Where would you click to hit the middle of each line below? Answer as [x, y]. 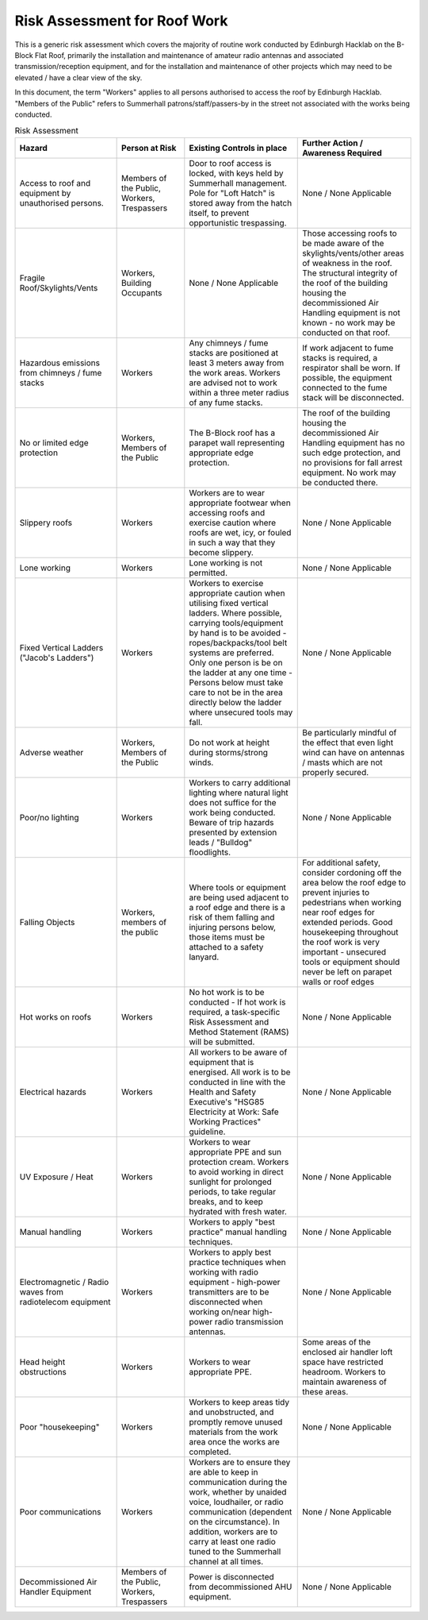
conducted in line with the [237, 1082]
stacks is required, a [340, 357]
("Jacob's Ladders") [57, 658]
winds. [201, 762]
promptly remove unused [236, 1421]
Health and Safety [223, 1092]
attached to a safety [226, 947]
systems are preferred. [231, 653]
